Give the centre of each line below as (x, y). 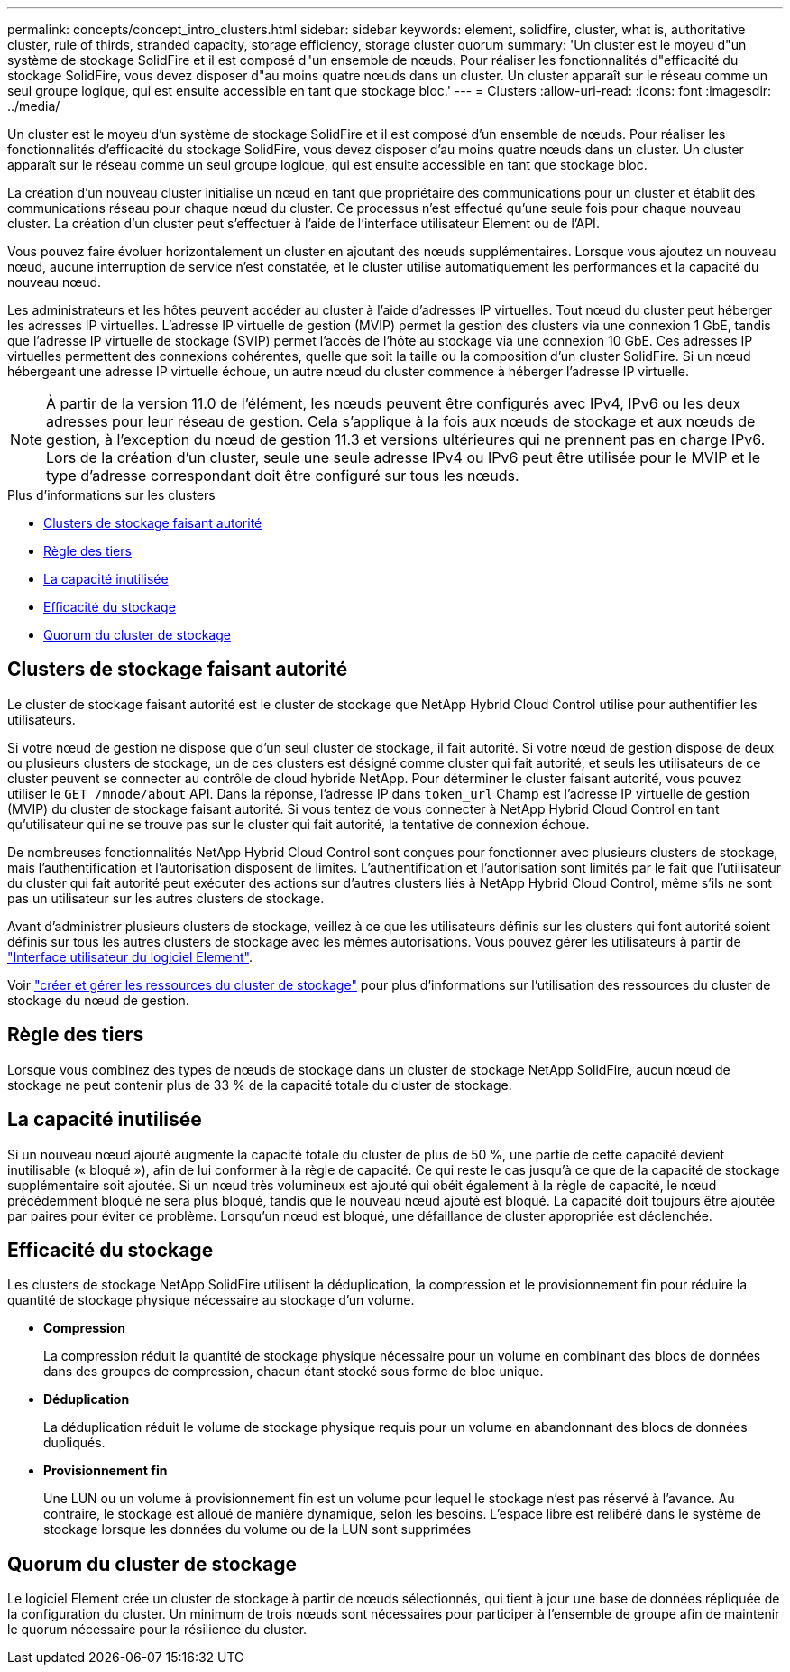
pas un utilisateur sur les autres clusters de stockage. (166, 898)
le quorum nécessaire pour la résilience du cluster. (157, 1630)
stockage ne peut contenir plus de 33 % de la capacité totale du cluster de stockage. (260, 1085)
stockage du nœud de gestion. (98, 1000)
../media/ (34, 106)
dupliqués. (74, 1443)
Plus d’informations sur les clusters (111, 495)
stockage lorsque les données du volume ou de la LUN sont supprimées (257, 1529)
